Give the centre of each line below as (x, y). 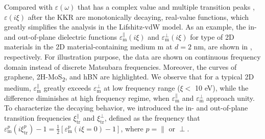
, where (132, 128)
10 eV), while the (222, 88)
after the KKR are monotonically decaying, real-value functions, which (138, 17)
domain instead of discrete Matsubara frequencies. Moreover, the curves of (121, 66)
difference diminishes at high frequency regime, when (87, 98)
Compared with (28, 7)
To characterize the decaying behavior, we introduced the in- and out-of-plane (126, 108)
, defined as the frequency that (152, 118)
